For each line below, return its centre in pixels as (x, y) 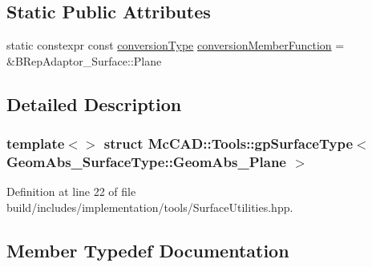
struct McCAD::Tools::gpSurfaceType (228, 143)
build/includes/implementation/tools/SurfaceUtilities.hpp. (150, 207)
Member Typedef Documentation (148, 250)
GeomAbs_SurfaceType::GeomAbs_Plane (146, 162)
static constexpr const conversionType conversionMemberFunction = (176, 45)
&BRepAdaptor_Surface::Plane (84, 60)
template (36, 143)
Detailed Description (94, 104)
